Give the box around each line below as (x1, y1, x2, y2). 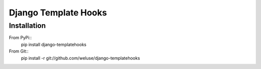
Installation (9, 21, 46, 30)
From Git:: (9, 48, 29, 54)
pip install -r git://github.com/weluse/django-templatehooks (21, 55, 140, 61)
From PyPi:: (9, 35, 32, 41)
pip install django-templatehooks (21, 41, 87, 47)
